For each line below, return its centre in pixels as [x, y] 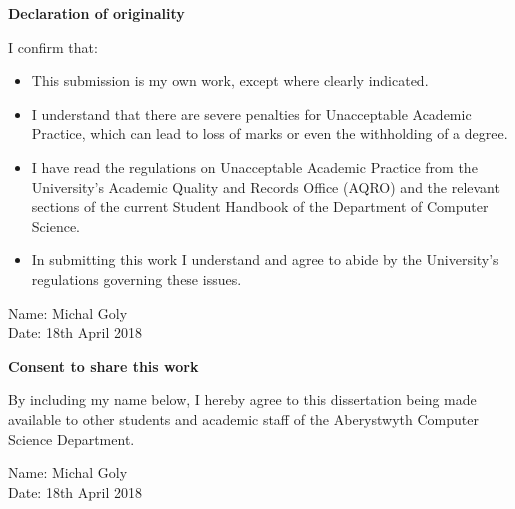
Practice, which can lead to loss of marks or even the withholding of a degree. [269, 133]
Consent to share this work [103, 365]
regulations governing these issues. [136, 278]
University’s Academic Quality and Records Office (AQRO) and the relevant [265, 186]
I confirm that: [53, 46]
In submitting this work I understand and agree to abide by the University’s [265, 259]
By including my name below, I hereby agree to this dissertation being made [242, 399]
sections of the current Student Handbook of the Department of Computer [260, 206]
